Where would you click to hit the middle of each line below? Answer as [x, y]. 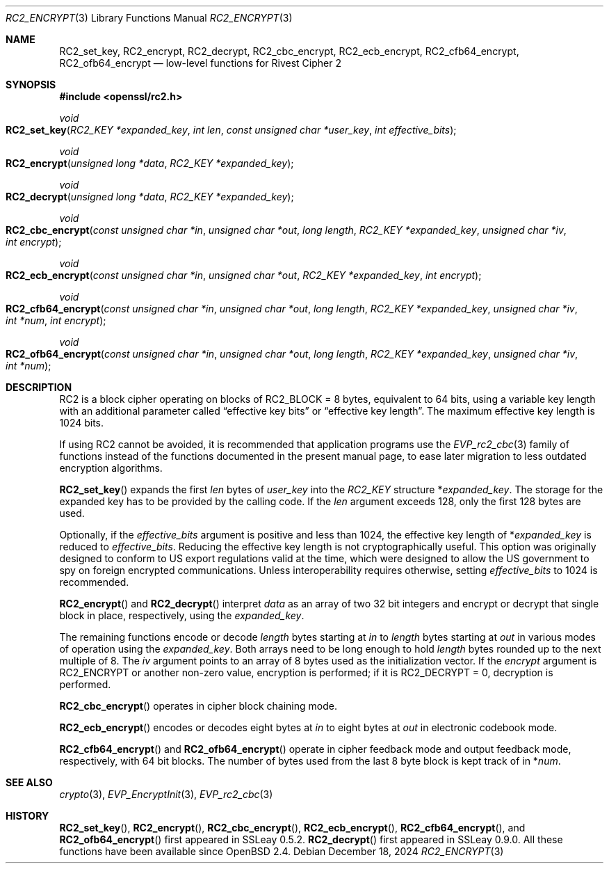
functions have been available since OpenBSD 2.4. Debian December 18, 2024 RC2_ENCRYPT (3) [282, 851]
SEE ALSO [29, 782]
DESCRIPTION [39, 387]
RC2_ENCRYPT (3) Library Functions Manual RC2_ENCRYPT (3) [149, 18]
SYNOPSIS [31, 85]
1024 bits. [82, 423]
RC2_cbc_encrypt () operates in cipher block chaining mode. [198, 706]
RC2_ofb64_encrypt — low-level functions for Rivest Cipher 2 [200, 63]
